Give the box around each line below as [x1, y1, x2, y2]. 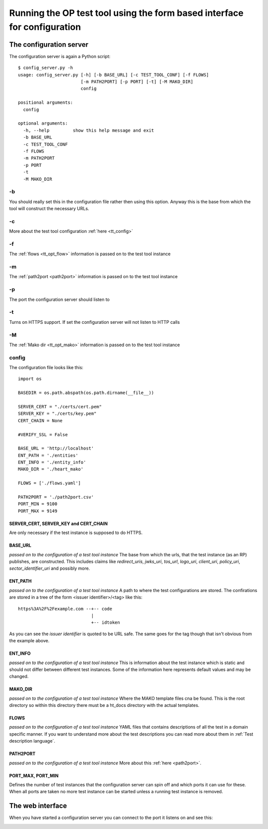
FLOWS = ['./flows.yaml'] [18, 480, 81, 486]
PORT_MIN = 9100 [18, 501, 58, 507]
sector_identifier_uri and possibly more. [9, 565, 90, 571]
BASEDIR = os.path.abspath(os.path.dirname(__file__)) [18, 390, 154, 396]
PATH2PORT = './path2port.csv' [18, 494, 94, 500]
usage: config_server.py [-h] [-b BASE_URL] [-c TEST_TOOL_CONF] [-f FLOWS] [18, 72, 209, 77]
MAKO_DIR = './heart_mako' [18, 466, 84, 472]
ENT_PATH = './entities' [18, 452, 78, 458]
